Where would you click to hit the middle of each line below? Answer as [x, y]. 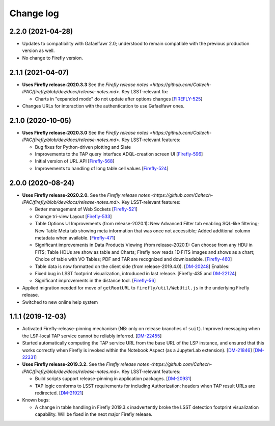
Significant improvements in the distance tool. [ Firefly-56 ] [95, 281]
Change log [34, 13]
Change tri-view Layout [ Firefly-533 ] [73, 216]
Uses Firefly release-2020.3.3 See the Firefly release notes [85, 85]
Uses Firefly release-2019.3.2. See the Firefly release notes [86, 364]
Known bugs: [36, 400]
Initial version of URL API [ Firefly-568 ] [75, 161]
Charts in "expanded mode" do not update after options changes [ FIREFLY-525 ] [119, 99]
